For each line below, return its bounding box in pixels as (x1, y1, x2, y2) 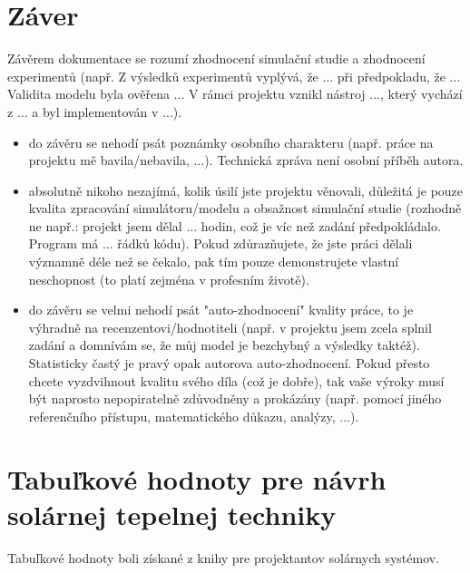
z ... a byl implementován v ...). (7, 102, 182, 121)
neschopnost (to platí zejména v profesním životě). (28, 269, 309, 288)
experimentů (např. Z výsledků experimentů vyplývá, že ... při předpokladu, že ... (7, 66, 461, 85)
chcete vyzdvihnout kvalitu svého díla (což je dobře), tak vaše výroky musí (28, 371, 445, 390)
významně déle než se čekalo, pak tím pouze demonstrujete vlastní (28, 252, 399, 271)
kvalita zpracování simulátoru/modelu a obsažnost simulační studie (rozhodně (28, 199, 462, 218)
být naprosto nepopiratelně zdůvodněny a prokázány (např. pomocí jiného (28, 389, 442, 408)
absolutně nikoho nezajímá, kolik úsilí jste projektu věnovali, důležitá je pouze (28, 180, 464, 199)
